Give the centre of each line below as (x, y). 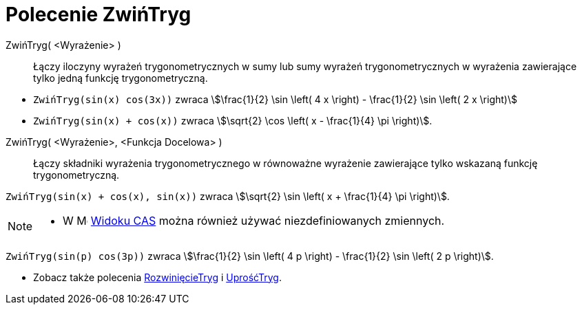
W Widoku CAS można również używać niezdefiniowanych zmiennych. (254, 220)
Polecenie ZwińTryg (98, 14)
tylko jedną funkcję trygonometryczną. (121, 78)
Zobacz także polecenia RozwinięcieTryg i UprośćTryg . (157, 277)
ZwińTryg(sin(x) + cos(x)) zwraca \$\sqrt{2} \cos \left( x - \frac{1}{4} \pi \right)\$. (233, 120)
